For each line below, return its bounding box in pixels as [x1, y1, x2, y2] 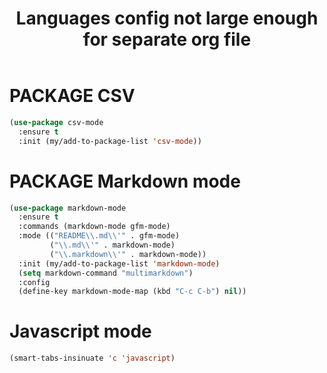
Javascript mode [9, 320, 152, 343]
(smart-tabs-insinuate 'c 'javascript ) [9, 353, 176, 364]
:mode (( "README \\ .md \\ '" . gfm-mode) [18, 231, 181, 241]
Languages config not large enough [15, 7, 319, 30]
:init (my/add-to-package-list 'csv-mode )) [18, 136, 202, 146]
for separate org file [82, 28, 252, 51]
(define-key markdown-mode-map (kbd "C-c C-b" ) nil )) [18, 287, 247, 297]
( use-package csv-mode [9, 117, 104, 127]
